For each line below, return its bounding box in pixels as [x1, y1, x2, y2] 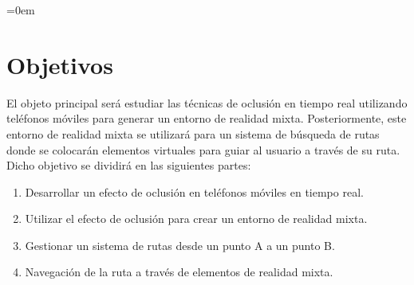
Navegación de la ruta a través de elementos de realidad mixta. [25, 264, 333, 280]
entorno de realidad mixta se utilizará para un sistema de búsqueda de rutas [6, 125, 380, 142]
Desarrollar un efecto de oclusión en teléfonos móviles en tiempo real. [25, 183, 364, 200]
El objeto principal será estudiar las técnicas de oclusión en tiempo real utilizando [6, 94, 408, 111]
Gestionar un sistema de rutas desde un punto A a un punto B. [25, 236, 335, 253]
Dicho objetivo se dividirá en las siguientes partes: [6, 157, 251, 174]
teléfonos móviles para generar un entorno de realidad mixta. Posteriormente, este [6, 110, 407, 127]
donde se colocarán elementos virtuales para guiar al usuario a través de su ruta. [6, 141, 400, 158]
